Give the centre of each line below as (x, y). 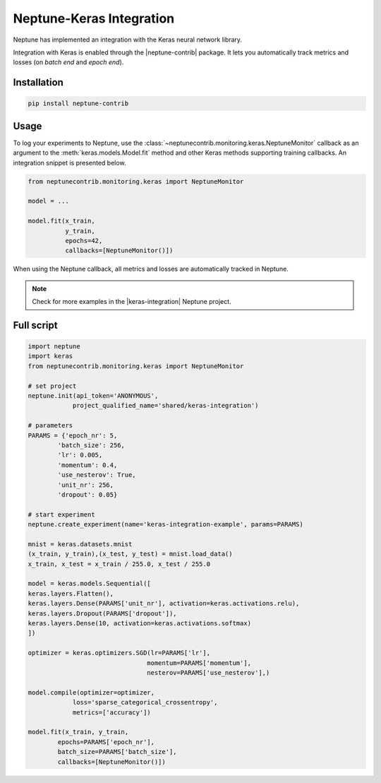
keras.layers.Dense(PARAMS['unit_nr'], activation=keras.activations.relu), (164, 604)
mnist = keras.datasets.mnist (80, 544)
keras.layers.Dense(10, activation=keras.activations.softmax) (140, 623)
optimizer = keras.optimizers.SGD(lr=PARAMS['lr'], (119, 653)
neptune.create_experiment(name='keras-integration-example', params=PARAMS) (165, 524)
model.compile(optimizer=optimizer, (91, 692)
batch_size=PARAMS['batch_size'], (117, 752)
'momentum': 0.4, (87, 465)
